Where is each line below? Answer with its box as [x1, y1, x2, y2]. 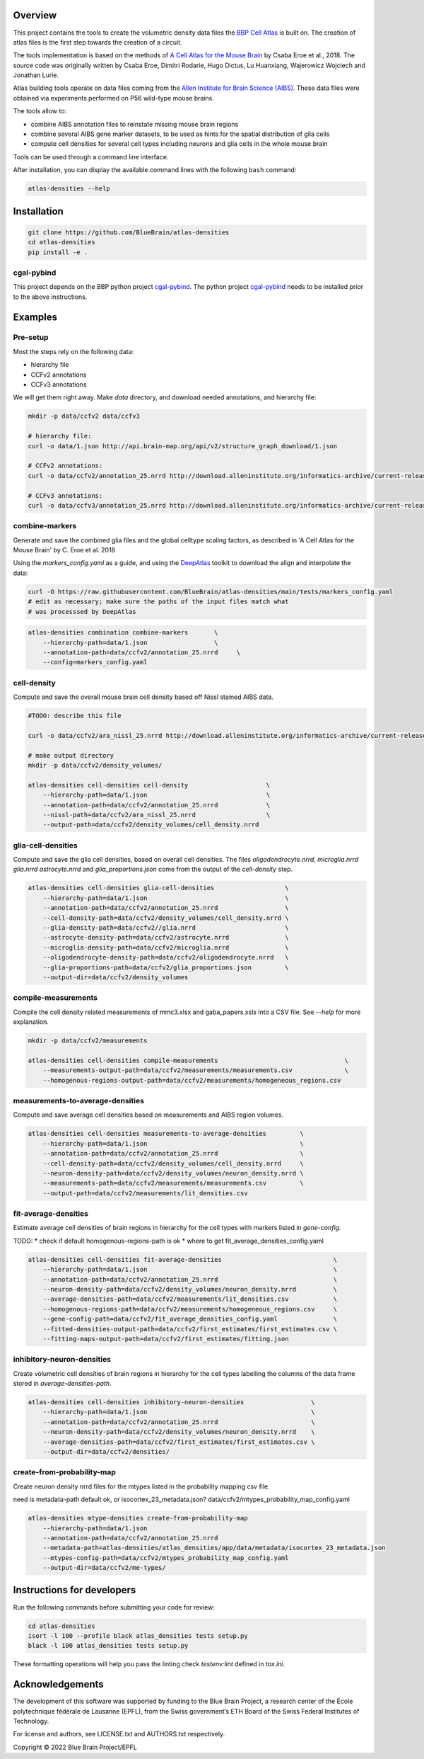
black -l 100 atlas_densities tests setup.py [28, 1641, 189, 1650]
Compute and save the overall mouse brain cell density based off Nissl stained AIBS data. [13, 693, 273, 701]
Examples [13, 311, 58, 323]
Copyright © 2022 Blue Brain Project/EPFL [13, 1743, 137, 1751]
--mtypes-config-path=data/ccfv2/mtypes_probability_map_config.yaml [42, 1554, 289, 1561]
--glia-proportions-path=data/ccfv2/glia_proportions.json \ [42, 963, 289, 972]
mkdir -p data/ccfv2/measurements [28, 1037, 148, 1044]
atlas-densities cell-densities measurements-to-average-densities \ [28, 1129, 304, 1138]
